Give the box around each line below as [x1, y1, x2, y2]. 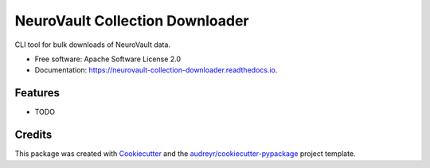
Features [14, 86, 60, 100]
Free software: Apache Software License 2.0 [34, 54, 182, 64]
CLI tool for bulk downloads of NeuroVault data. [14, 40, 171, 49]
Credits [14, 128, 53, 142]
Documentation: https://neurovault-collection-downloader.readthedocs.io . [34, 65, 278, 75]
